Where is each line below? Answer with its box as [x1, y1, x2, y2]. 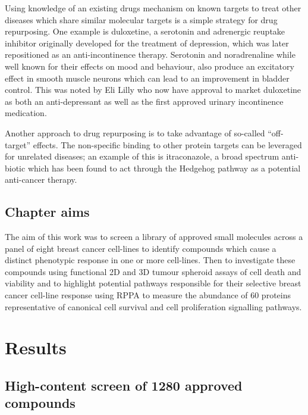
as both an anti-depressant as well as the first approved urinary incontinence [5, 95, 284, 107]
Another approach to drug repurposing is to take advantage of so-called [5, 126, 265, 139]
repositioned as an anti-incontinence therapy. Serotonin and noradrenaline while [5, 48, 296, 61]
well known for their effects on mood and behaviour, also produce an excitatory [5, 60, 294, 72]
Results [5, 335, 67, 360]
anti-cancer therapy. [5, 173, 77, 186]
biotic [5, 161, 26, 174]
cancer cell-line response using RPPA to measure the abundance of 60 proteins [5, 289, 291, 301]
